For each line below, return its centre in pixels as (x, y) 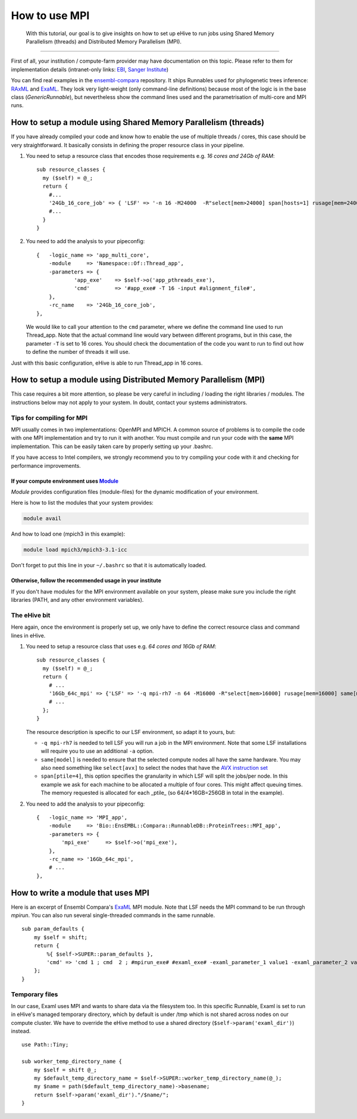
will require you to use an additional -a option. (97, 751)
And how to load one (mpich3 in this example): (68, 534)
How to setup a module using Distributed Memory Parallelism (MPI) (138, 380)
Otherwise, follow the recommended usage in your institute (86, 580)
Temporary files (35, 994)
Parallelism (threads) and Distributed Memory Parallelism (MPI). (104, 41)
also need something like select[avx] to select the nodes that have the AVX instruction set (154, 768)
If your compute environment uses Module (65, 481)
